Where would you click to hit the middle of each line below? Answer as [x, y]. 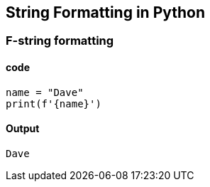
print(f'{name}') [54, 103]
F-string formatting [60, 41]
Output [23, 129]
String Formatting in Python [106, 12]
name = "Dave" [45, 92]
